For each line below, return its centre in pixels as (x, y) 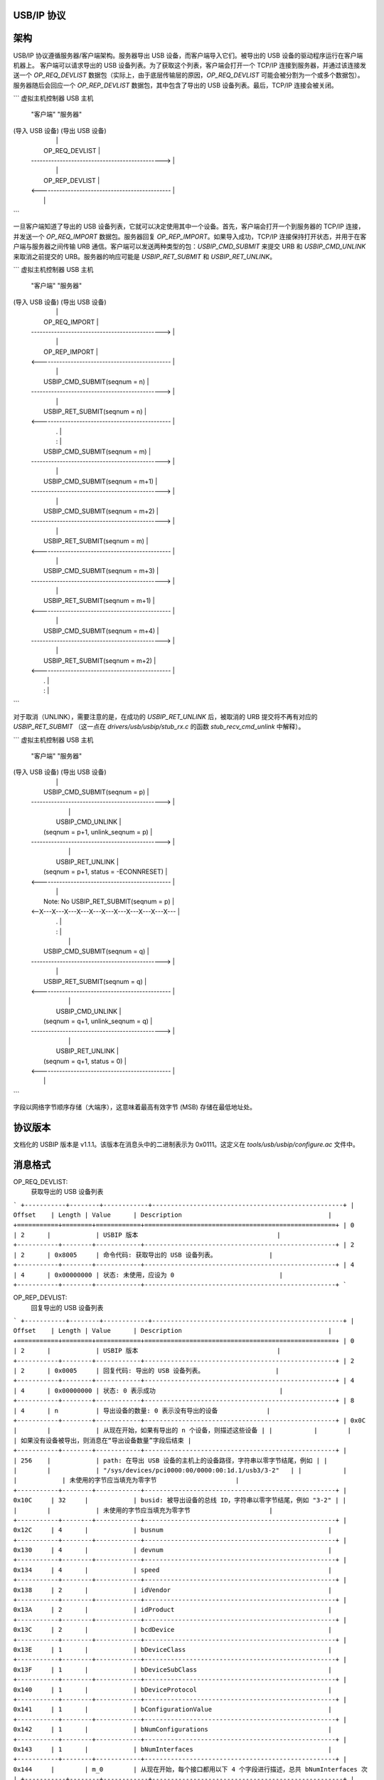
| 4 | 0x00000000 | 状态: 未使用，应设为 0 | (148, 1275)
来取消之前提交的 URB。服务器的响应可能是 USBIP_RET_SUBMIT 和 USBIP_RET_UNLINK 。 (145, 256)
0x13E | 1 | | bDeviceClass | (172, 1649)
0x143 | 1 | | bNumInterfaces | (172, 1749)
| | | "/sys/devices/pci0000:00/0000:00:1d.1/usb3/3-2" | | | (180, 1470)
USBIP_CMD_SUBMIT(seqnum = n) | (96, 382)
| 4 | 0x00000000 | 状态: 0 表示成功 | (148, 1391)
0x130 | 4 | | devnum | (172, 1550)
